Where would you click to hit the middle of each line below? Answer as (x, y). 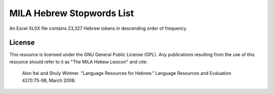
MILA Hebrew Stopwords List (72, 13)
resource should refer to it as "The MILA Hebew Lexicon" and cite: (78, 62)
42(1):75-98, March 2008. (49, 80)
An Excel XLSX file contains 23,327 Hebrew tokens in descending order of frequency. (98, 28)
